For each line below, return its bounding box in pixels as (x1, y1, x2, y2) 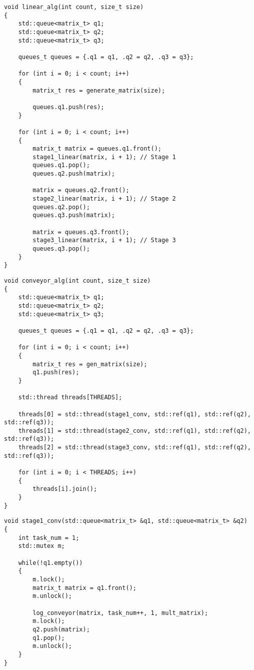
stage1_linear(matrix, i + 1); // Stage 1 (32, 153, 176, 161)
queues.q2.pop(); (32, 203, 90, 211)
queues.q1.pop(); (32, 162, 90, 169)
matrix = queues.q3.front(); (32, 228, 129, 236)
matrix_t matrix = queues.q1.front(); (32, 145, 161, 153)
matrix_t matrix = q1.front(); (32, 584, 136, 591)
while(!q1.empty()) (18, 559, 83, 566)
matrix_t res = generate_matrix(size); (32, 87, 165, 94)
